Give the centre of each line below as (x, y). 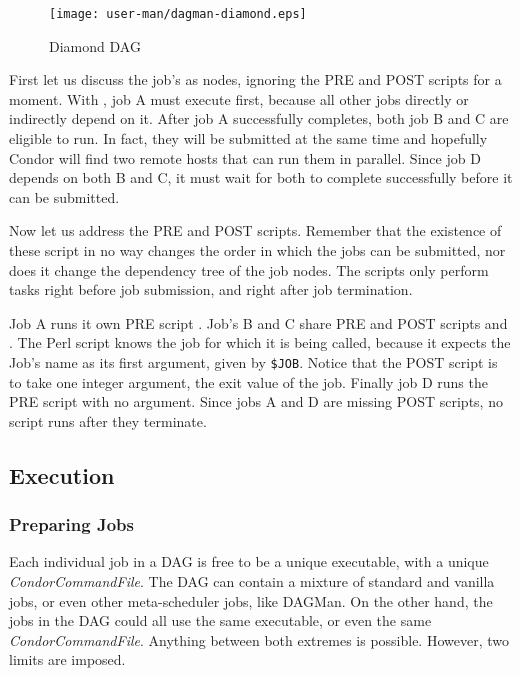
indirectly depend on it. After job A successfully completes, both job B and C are (259, 118)
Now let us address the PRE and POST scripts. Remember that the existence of (255, 230)
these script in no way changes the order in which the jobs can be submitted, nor (257, 250)
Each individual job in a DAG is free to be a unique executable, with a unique (249, 561)
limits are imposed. (67, 659)
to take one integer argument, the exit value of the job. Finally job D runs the (248, 381)
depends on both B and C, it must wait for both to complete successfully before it (261, 177)
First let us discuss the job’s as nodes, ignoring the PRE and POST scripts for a (255, 79)
